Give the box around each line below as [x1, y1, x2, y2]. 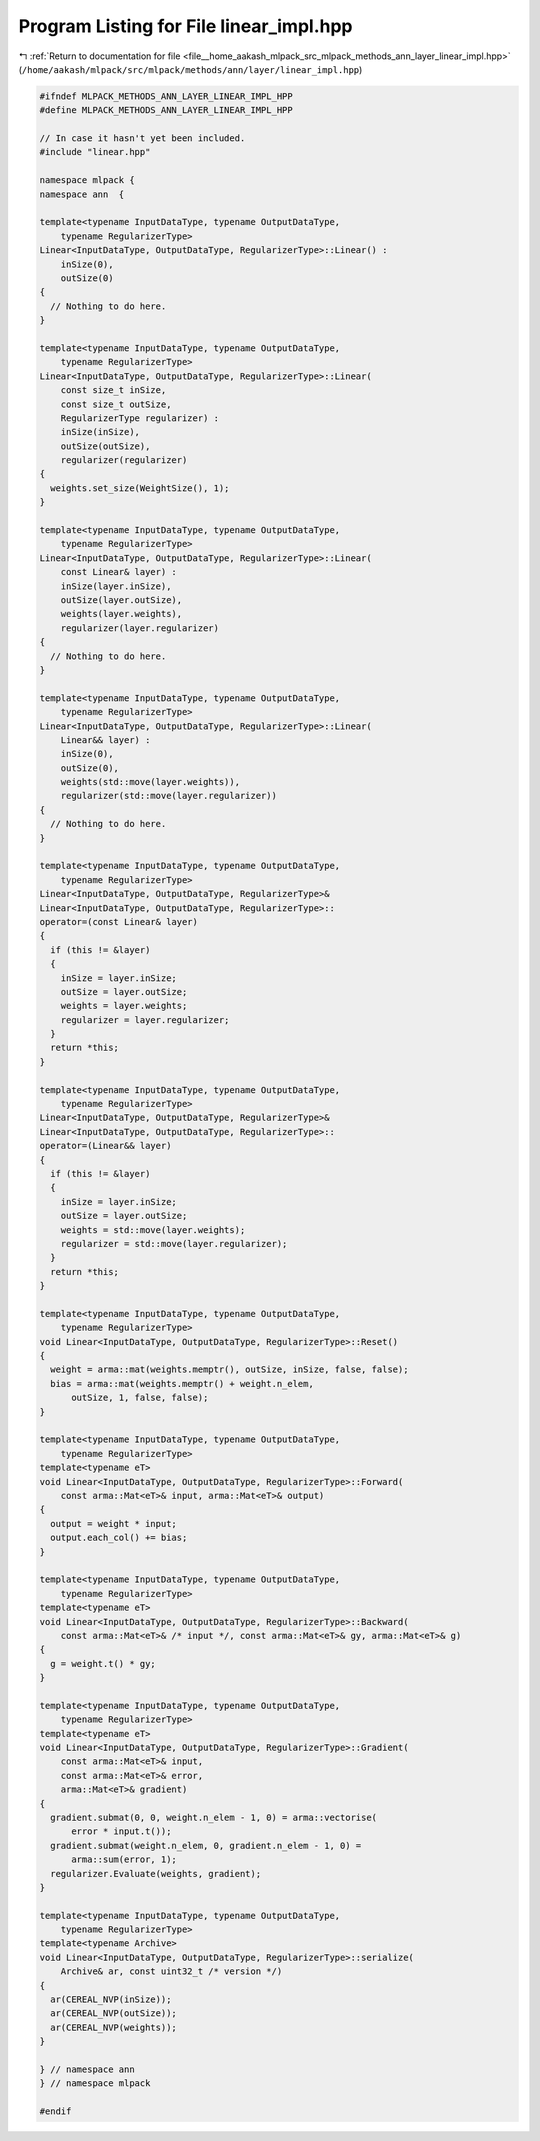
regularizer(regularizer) [60, 455, 188, 466]
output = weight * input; [50, 1518, 177, 1529]
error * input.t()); [71, 1826, 172, 1837]
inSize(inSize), [60, 426, 140, 438]
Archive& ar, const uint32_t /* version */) [60, 1966, 283, 1977]
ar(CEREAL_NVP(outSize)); [50, 2008, 177, 2019]
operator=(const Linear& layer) [39, 916, 199, 927]
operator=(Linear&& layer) [39, 1140, 172, 1152]
